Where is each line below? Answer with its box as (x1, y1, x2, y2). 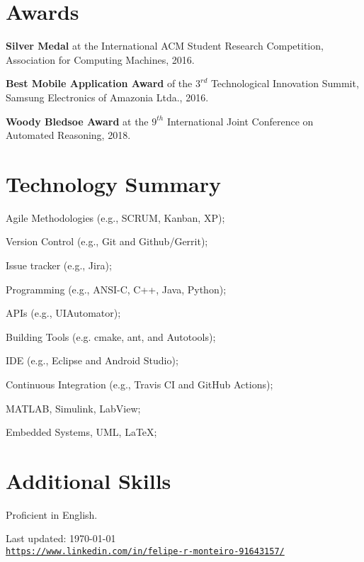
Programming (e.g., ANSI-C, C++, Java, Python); (6, 281, 227, 296)
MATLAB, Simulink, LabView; (6, 400, 141, 415)
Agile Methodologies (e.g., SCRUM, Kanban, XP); (6, 210, 225, 225)
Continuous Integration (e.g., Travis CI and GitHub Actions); (6, 376, 273, 391)
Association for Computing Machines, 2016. (6, 52, 195, 67)
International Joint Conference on (166, 113, 314, 128)
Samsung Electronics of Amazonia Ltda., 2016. (6, 89, 209, 104)
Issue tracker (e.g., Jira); (6, 258, 112, 272)
